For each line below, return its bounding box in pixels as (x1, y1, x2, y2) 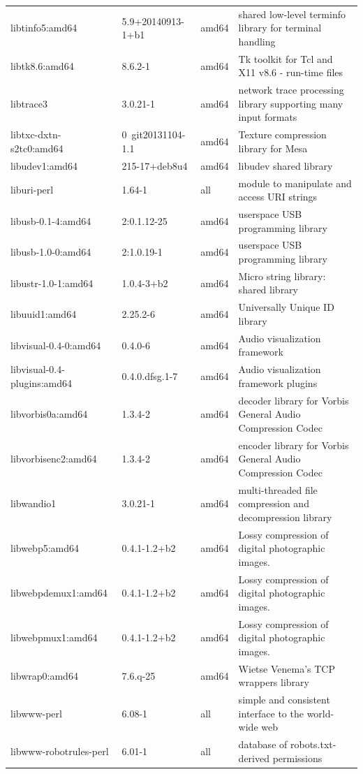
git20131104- (131, 127, 186, 142)
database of (238, 737, 288, 752)
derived (238, 750, 269, 765)
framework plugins (238, 375, 318, 390)
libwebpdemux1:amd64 (10, 585, 108, 600)
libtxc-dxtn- (10, 127, 61, 142)
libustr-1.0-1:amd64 (10, 275, 94, 290)
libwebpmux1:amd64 (10, 630, 98, 645)
